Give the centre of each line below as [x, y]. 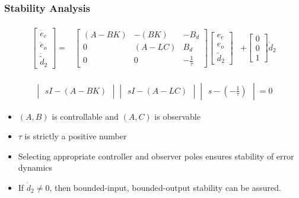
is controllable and [85, 116]
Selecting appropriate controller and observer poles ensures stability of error [156, 156]
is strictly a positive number [76, 136]
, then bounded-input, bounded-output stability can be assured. [165, 188]
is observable [177, 116]
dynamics [35, 167]
